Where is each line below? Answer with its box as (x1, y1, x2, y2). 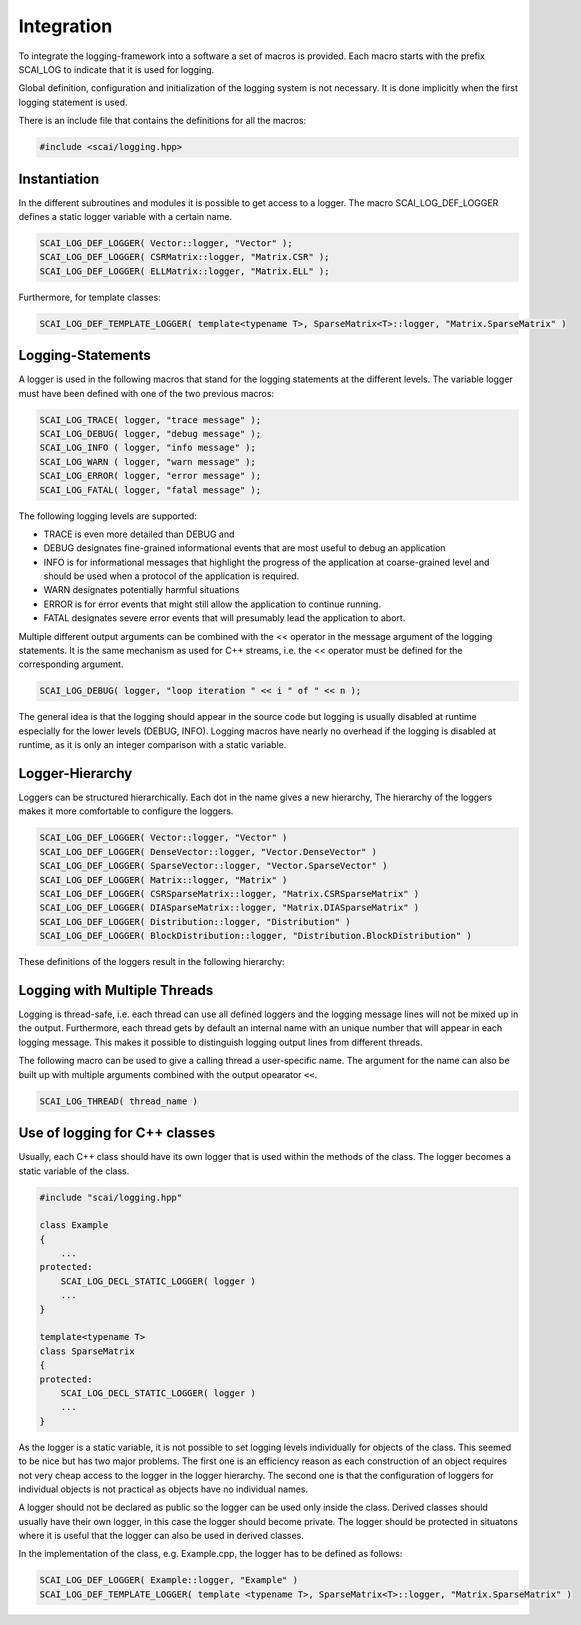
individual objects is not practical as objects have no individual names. (18, 1483, 309, 1495)
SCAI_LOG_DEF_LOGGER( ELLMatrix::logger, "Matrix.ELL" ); (39, 265, 330, 277)
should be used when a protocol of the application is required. (43, 570, 300, 582)
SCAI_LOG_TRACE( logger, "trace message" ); (39, 414, 262, 425)
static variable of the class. (18, 1165, 130, 1177)
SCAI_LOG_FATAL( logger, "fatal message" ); (39, 484, 262, 495)
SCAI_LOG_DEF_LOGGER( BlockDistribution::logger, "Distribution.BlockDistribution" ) (39, 930, 472, 942)
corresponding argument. (18, 658, 124, 670)
